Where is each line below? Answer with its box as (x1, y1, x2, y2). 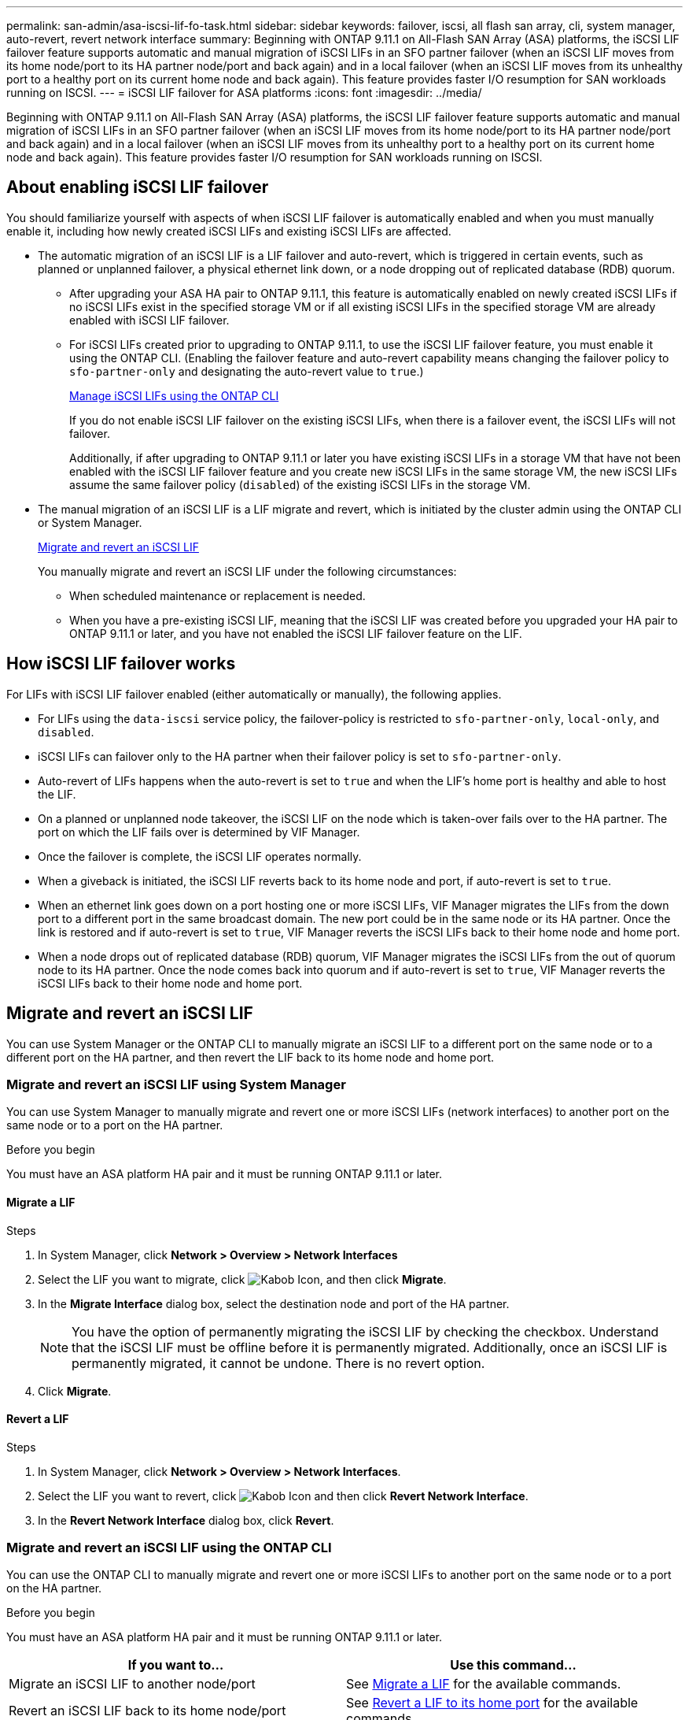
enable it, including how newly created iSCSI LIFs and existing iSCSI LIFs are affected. (6, 224, 451, 238)
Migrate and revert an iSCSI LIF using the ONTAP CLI (6, 1540, 332, 1556)
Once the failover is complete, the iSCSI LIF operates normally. (38, 849, 362, 863)
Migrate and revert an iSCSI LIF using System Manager (6, 1076, 346, 1092)
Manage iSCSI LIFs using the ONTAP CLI (69, 388, 279, 402)
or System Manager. (38, 515, 142, 529)
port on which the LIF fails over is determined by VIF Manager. (38, 825, 360, 839)
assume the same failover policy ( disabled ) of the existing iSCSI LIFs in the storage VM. (69, 477, 531, 491)
